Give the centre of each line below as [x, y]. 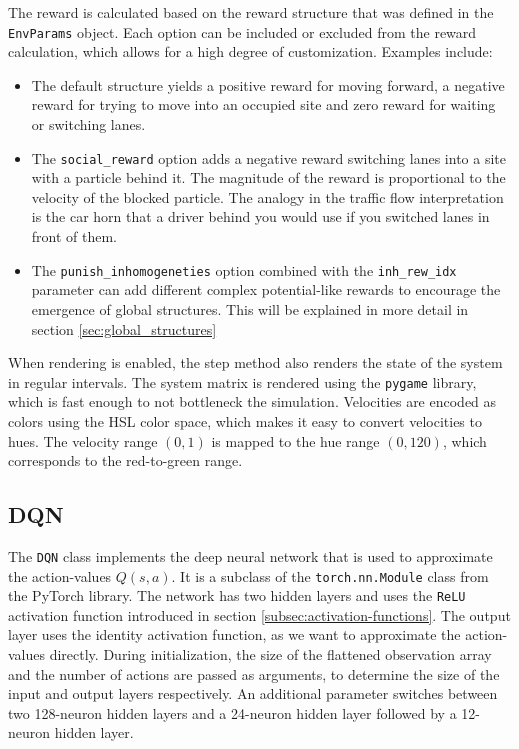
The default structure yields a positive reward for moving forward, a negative [268, 84]
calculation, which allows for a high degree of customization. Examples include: [250, 51]
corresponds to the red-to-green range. [125, 460]
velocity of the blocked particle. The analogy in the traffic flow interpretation [267, 196]
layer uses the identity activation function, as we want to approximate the [234, 634]
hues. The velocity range [83, 440]
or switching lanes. [88, 124]
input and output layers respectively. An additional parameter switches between [253, 693]
